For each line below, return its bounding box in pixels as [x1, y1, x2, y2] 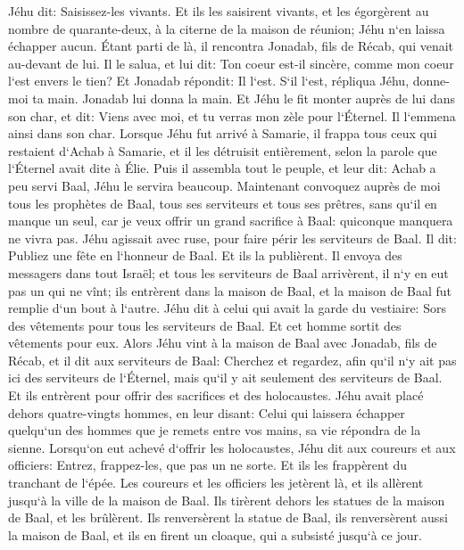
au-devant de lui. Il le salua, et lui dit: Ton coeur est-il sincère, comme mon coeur [8, 53, 454, 72]
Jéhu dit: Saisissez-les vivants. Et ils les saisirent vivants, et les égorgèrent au [8, 2, 429, 20]
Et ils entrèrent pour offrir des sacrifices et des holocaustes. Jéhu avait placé [8, 386, 424, 405]
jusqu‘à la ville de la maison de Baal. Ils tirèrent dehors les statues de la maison [8, 490, 445, 509]
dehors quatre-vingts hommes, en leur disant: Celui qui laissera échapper [8, 403, 405, 422]
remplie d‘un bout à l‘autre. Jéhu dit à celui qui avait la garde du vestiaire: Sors [8, 299, 446, 317]
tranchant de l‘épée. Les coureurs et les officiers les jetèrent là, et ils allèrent [8, 473, 424, 492]
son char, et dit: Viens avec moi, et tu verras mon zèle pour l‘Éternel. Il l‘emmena [8, 106, 456, 125]
